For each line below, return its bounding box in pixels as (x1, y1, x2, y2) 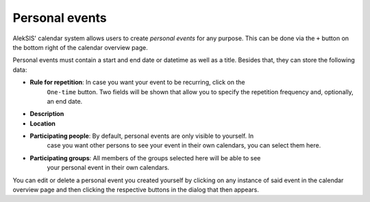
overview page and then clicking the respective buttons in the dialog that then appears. (12, 186, 260, 194)
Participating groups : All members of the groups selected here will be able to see (29, 154, 261, 162)
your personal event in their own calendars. (47, 164, 170, 172)
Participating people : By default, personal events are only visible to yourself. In (29, 132, 254, 140)
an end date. (47, 97, 83, 105)
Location (29, 119, 56, 128)
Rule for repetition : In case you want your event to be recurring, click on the (29, 78, 245, 87)
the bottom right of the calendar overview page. (12, 43, 148, 51)
